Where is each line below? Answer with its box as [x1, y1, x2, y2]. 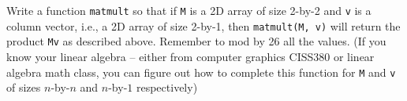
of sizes [6, 79, 41, 96]
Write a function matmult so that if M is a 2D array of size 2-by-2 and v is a [6, 2, 372, 18]
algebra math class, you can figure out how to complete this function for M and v [6, 63, 396, 80]
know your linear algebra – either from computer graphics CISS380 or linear [6, 48, 375, 64]
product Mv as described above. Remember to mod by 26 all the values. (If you [6, 33, 386, 49]
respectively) [136, 79, 198, 96]
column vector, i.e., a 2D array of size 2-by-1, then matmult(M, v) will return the [6, 17, 401, 34]
